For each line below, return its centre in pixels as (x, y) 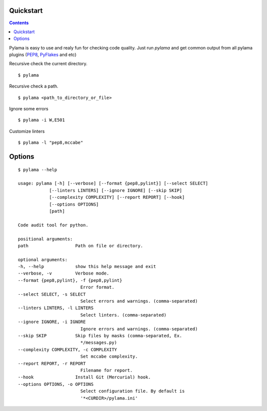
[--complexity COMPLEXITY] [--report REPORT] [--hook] (117, 197)
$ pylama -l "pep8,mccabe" (51, 143)
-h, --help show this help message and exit (87, 267)
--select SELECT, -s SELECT (52, 294)
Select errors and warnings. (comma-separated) (139, 301)
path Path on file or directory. (81, 246)
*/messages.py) (99, 343)
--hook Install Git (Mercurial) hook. (84, 377)
